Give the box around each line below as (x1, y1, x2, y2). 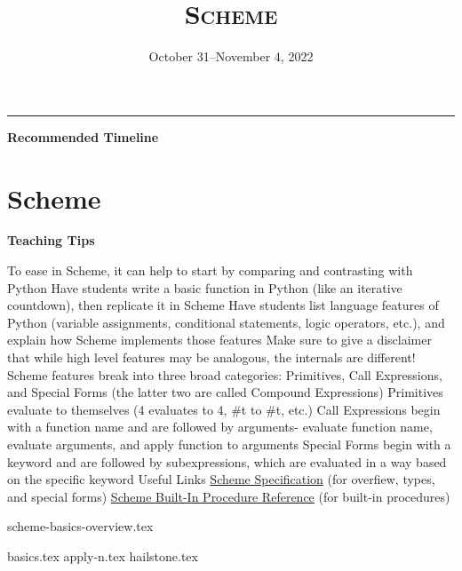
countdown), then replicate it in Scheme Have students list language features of (7, 296, 439, 314)
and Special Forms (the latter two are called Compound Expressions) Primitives (7, 383, 443, 401)
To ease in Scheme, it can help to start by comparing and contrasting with (7, 261, 413, 280)
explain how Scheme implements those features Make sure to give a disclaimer (7, 330, 432, 349)
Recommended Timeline (7, 127, 159, 146)
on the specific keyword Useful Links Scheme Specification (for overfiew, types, (7, 470, 435, 488)
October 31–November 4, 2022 (148, 47, 314, 66)
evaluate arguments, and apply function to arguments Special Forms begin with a (7, 434, 451, 453)
